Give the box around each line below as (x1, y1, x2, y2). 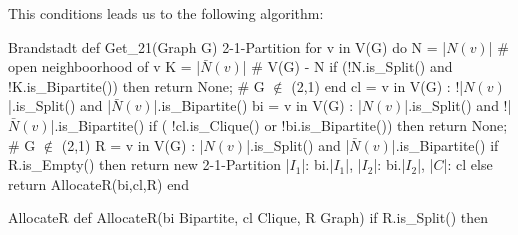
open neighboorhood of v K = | (8, 56, 201, 77)
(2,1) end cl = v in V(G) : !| (291, 75, 464, 96)
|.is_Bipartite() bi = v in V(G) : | (153, 95, 362, 116)
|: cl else (443, 154, 493, 175)
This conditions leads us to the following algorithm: (8, 3, 324, 23)
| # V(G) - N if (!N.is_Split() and (242, 56, 453, 77)
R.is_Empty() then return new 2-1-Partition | (8, 154, 290, 175)
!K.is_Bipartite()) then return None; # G (8, 75, 265, 96)
